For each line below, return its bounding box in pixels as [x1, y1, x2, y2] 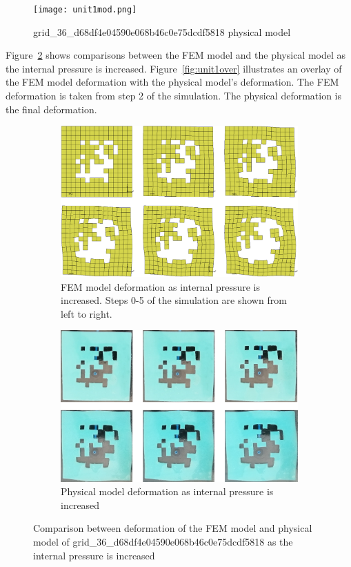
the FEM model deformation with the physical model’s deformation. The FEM [6, 75, 339, 89]
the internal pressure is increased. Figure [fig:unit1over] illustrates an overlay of [6, 61, 342, 75]
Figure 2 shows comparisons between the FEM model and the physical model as [6, 48, 346, 62]
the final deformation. [6, 102, 97, 116]
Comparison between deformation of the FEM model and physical [33, 521, 312, 535]
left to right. [61, 306, 112, 320]
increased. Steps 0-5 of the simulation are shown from [61, 293, 287, 307]
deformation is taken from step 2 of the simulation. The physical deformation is [6, 88, 342, 103]
